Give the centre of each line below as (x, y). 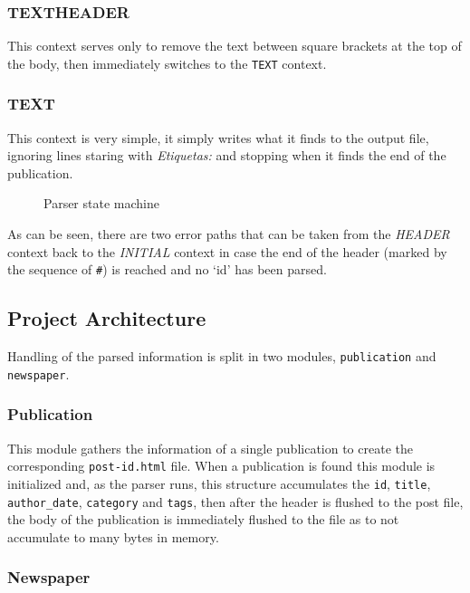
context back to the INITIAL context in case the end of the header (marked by (227, 251)
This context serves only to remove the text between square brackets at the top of (235, 46)
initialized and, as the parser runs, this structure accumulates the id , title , (219, 483)
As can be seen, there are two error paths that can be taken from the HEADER (229, 234)
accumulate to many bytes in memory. (113, 536)
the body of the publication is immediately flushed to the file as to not (203, 519)
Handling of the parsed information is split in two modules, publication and (222, 356)
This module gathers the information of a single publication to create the (210, 448)
